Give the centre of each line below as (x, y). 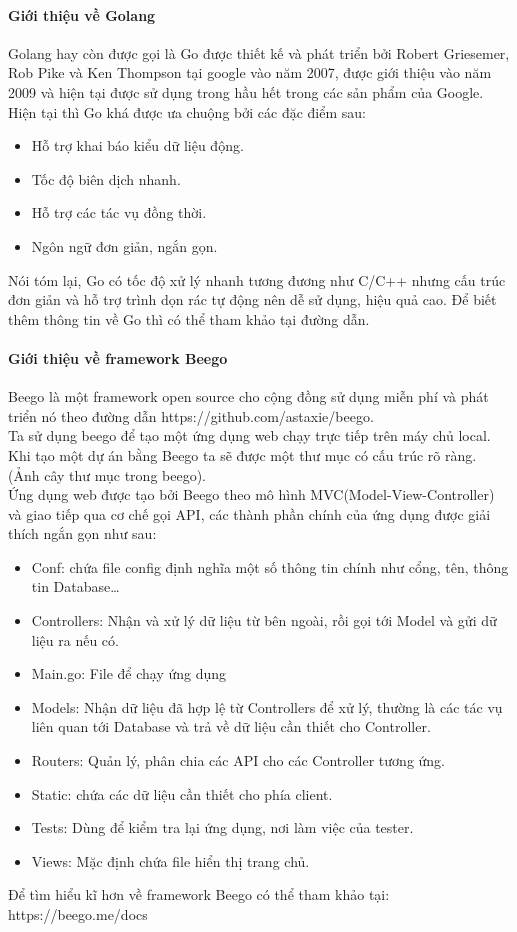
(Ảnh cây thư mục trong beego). (107, 474)
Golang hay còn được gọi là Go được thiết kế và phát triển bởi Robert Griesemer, (259, 52)
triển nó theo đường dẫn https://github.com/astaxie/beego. (191, 415)
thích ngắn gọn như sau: (82, 533)
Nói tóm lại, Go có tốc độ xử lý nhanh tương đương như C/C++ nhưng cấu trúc (257, 279)
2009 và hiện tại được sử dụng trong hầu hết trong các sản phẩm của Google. (246, 91)
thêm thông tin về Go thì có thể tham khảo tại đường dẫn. (189, 318)
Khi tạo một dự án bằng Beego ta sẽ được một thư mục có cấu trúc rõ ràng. (242, 454)
